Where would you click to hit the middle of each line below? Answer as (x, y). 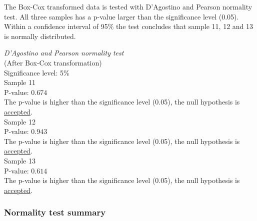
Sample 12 (20, 121)
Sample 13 (20, 160)
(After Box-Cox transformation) (53, 62)
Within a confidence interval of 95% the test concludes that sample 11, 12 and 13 (129, 26)
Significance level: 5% (37, 72)
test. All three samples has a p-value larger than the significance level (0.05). (121, 16)
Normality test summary (55, 212)
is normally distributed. (40, 36)
